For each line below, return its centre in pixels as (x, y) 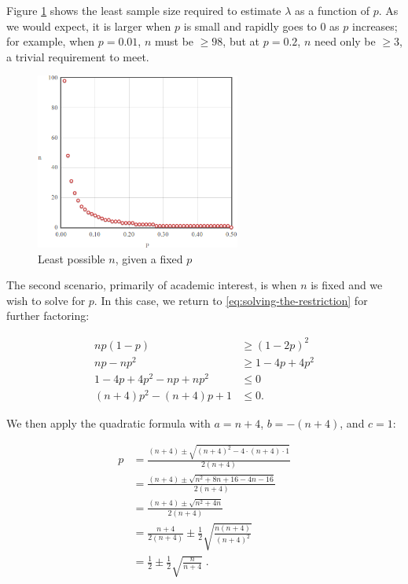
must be (174, 41)
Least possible (72, 258)
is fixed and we (347, 285)
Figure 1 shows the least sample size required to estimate (144, 10)
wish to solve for (46, 300)
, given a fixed (149, 258)
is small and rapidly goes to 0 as (261, 26)
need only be (345, 41)
